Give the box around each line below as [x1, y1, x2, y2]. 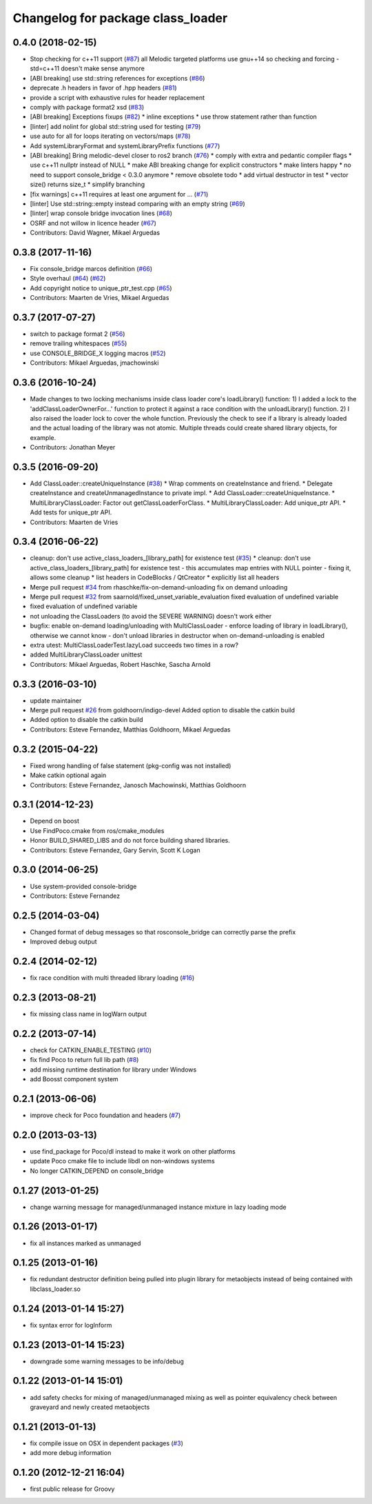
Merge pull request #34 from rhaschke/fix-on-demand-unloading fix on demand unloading [30, 583, 288, 591]
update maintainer [30, 696, 82, 705]
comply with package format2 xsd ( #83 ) [30, 103, 145, 112]
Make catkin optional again [30, 771, 107, 779]
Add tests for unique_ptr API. [30, 508, 112, 517]
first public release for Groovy [30, 1485, 115, 1493]
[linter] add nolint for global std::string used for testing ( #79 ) [30, 122, 201, 130]
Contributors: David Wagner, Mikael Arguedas [30, 228, 161, 237]
